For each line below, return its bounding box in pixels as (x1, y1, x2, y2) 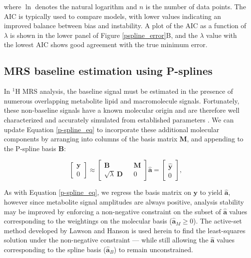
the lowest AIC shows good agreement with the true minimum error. (4, 39, 207, 50)
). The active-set (193, 216, 242, 226)
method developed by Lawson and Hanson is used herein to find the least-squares (4, 225, 246, 235)
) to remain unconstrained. (113, 244, 193, 254)
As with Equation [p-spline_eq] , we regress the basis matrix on (4, 187, 191, 197)
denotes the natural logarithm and (35, 1, 137, 11)
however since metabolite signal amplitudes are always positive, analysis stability (4, 196, 244, 206)
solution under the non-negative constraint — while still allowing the (4, 235, 208, 245)
